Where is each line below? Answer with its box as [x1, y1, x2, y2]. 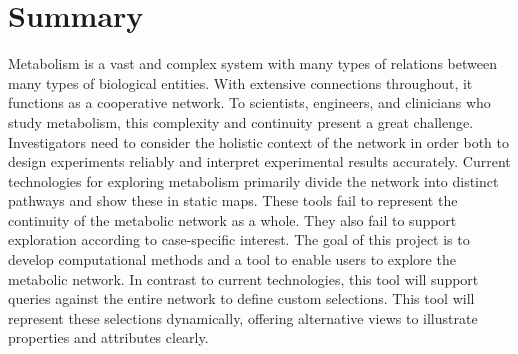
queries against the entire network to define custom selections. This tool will [8, 288, 475, 309]
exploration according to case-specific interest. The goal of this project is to [8, 229, 470, 250]
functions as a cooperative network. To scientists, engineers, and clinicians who [8, 92, 491, 113]
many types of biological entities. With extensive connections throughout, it [8, 72, 473, 93]
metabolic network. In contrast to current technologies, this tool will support [8, 268, 479, 289]
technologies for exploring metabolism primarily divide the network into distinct [8, 170, 499, 191]
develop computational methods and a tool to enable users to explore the [8, 249, 456, 270]
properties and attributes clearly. [8, 327, 209, 348]
